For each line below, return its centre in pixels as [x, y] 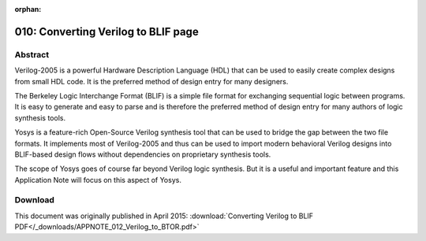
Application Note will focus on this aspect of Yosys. [98, 180]
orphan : [28, 9]
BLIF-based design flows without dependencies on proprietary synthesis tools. [143, 154]
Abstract [32, 54]
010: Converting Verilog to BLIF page [106, 32]
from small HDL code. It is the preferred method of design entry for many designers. [151, 81]
